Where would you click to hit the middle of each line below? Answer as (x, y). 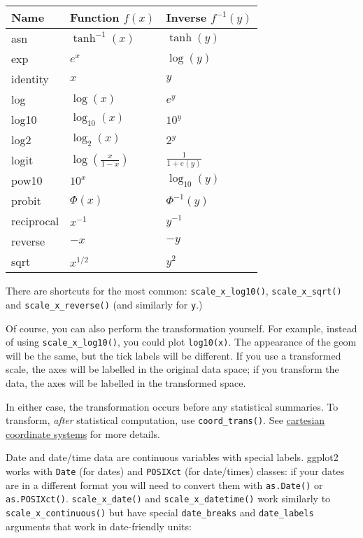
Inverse (186, 17)
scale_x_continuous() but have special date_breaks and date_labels (160, 512)
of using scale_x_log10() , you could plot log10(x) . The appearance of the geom (181, 342)
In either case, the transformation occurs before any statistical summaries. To (172, 406)
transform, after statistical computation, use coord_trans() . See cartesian (165, 420)
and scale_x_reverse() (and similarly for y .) (104, 304)
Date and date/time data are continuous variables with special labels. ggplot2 (172, 457)
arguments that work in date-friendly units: (99, 526)
